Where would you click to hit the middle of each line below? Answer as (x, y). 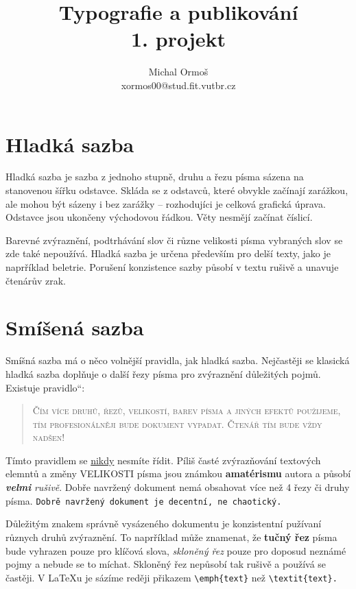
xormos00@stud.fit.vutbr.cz (178, 85)
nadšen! (49, 437)
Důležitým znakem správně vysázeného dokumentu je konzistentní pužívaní (164, 524)
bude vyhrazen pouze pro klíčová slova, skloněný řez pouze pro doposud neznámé (176, 550)
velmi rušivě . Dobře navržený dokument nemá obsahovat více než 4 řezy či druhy (178, 487)
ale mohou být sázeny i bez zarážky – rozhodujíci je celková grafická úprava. (166, 203)
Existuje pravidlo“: (45, 387)
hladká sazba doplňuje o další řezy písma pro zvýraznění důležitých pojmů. (163, 373)
